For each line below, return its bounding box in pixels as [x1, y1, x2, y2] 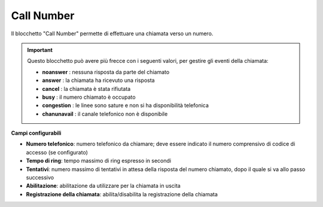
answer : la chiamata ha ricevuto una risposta [42, 77, 155, 84]
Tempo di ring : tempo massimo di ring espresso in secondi [26, 157, 172, 165]
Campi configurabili [11, 129, 62, 137]
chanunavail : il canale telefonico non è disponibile [42, 110, 168, 117]
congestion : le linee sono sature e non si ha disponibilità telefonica [42, 102, 209, 109]
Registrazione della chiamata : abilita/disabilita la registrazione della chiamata [26, 190, 218, 197]
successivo [26, 174, 54, 181]
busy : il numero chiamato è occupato [42, 93, 136, 101]
